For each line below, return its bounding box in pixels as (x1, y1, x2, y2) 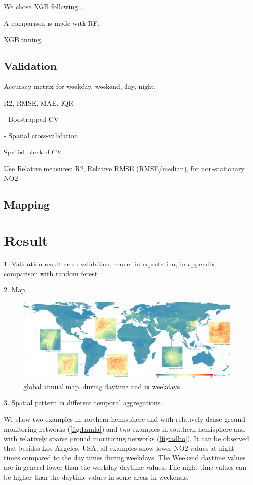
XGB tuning (4, 34, 41, 44)
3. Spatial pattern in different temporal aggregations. (4, 397, 163, 408)
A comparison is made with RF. (4, 18, 100, 28)
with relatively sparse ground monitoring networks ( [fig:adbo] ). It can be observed (4, 433, 249, 443)
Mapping (4, 197, 50, 212)
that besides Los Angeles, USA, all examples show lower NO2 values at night (4, 442, 234, 453)
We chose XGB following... (4, 1, 84, 11)
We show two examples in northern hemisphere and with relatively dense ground (4, 414, 246, 424)
